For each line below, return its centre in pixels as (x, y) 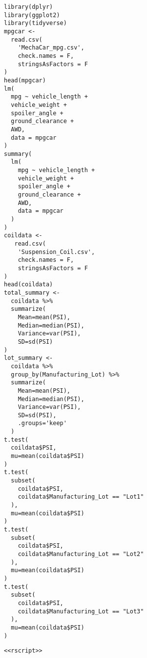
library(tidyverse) (35, 23)
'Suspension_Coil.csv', (56, 252)
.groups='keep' (42, 423)
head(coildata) (29, 285)
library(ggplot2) (32, 15)
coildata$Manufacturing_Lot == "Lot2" (81, 554)
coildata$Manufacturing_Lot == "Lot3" (81, 611)
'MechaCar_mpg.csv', (51, 48)
